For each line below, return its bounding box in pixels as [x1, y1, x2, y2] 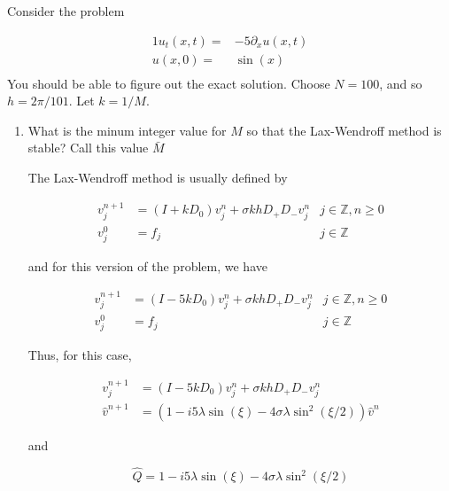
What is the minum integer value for [27, 121, 227, 139]
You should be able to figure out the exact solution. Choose [7, 74, 330, 92]
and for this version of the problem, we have [27, 257, 267, 276]
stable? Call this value [27, 138, 149, 157]
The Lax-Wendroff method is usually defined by [27, 168, 288, 187]
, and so [379, 74, 422, 92]
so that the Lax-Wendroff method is [246, 121, 442, 139]
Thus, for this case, [27, 346, 132, 364]
